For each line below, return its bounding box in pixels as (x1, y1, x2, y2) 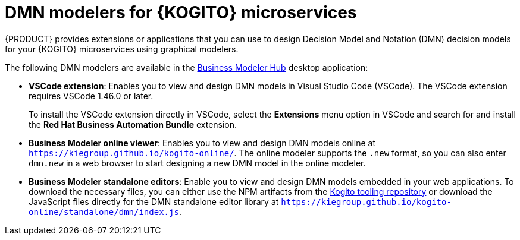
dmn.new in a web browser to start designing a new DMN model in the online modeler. (29, 157, 366, 168)
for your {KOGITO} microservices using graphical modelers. (5, 43, 239, 54)
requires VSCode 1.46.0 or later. (29, 90, 154, 101)
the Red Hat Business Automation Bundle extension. (29, 119, 237, 130)
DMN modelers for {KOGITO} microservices (5, 2, 357, 23)
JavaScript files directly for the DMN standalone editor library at (29, 196, 279, 207)
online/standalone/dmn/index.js (29, 207, 179, 217)
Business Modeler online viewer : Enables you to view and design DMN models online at (29, 137, 376, 148)
